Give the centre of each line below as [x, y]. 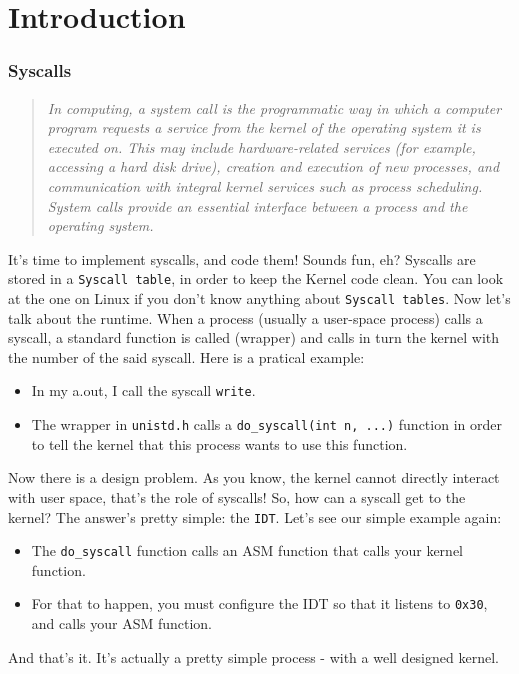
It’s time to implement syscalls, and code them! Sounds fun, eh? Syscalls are [242, 258]
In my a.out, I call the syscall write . [143, 390]
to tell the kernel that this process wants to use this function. [219, 443]
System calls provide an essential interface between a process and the [257, 205]
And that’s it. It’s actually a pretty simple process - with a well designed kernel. [253, 656]
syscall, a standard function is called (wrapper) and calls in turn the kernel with [254, 337]
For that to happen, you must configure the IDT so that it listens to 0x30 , [259, 603]
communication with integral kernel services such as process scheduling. [265, 185]
